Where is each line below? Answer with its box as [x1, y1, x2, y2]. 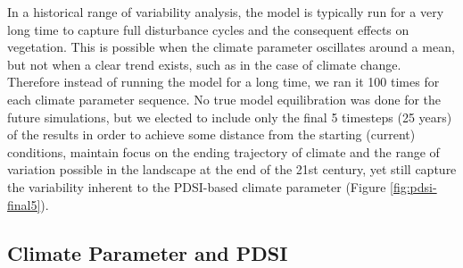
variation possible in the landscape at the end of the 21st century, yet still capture [7, 160, 457, 179]
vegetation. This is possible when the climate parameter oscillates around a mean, [7, 38, 455, 56]
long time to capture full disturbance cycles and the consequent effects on [7, 20, 409, 38]
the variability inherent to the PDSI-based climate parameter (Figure [7, 177, 386, 196]
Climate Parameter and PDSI [7, 239, 288, 266]
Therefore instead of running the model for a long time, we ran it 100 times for [7, 72, 440, 91]
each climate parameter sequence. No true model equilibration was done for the [7, 89, 442, 108]
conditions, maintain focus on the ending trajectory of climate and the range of [7, 142, 440, 161]
